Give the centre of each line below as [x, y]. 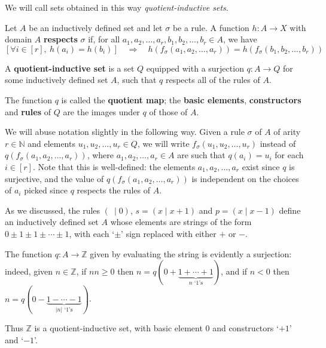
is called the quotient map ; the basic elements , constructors [181, 99]
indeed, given [29, 271]
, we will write [163, 143]
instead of [278, 143]
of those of [168, 111]
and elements [51, 143]
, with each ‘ [92, 233]
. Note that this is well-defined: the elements [114, 166]
